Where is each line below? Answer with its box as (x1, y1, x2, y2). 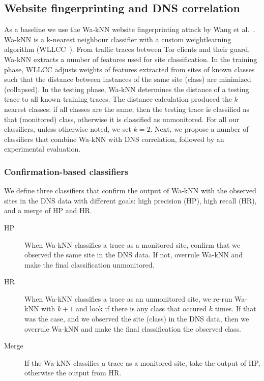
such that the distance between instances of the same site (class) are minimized (4, 74, 251, 84)
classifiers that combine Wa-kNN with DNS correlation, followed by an (4, 133, 224, 144)
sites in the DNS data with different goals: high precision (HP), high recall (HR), (4, 195, 257, 206)
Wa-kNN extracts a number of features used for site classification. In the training (4, 53, 257, 64)
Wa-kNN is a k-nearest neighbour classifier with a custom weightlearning (4, 34, 231, 44)
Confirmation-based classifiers (4, 165, 129, 178)
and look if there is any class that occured (76, 303, 207, 314)
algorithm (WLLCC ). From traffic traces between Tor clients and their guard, (4, 44, 250, 54)
